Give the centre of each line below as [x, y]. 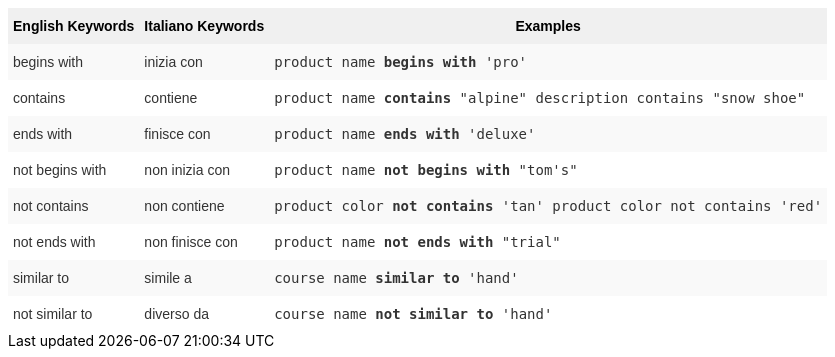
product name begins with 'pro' [401, 62]
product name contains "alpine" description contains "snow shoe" [540, 98]
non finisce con [191, 242]
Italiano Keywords [204, 26]
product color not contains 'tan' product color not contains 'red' [548, 206]
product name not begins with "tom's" [426, 170]
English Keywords [74, 26]
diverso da [176, 314]
